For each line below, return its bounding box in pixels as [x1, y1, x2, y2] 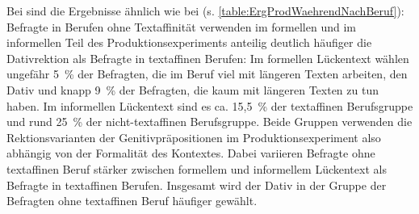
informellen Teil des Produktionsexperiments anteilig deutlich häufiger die [6, 34, 372, 51]
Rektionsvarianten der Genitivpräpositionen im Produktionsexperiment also [6, 128, 381, 145]
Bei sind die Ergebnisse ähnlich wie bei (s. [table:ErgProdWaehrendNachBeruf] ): [6, 2, 404, 19]
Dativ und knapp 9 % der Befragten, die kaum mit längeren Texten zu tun [6, 81, 379, 98]
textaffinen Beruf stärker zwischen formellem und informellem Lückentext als [6, 160, 387, 177]
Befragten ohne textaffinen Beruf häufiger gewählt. [6, 192, 258, 209]
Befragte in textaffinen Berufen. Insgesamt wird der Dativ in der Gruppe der [6, 176, 387, 193]
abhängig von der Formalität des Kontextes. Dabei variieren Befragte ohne [6, 145, 375, 162]
